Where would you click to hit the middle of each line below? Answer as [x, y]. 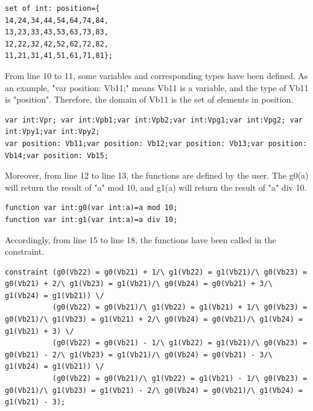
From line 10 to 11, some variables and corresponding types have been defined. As [156, 75]
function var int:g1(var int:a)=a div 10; [91, 219]
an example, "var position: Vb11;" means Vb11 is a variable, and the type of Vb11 [157, 87]
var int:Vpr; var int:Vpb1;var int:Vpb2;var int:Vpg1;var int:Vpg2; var [154, 120]
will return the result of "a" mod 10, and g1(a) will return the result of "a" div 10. [156, 187]
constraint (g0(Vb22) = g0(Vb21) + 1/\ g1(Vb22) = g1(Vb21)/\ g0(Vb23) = [156, 272]
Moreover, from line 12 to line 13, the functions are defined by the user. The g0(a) [157, 175]
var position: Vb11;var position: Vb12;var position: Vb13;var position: [156, 143]
